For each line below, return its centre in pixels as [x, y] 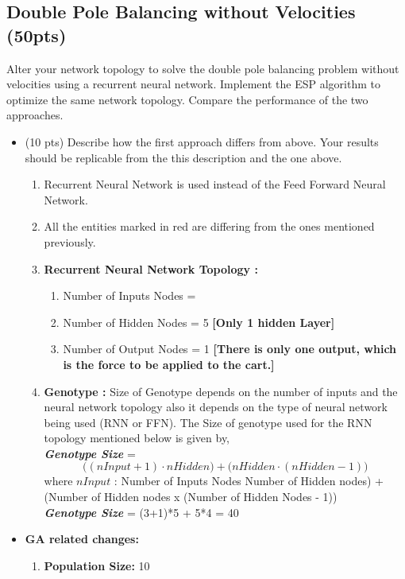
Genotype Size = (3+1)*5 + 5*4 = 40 [141, 512]
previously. [70, 241]
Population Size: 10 [97, 565]
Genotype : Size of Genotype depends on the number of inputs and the [221, 391]
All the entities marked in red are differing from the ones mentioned [209, 226]
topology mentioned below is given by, [137, 438]
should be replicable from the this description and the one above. [183, 157]
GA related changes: [82, 539]
